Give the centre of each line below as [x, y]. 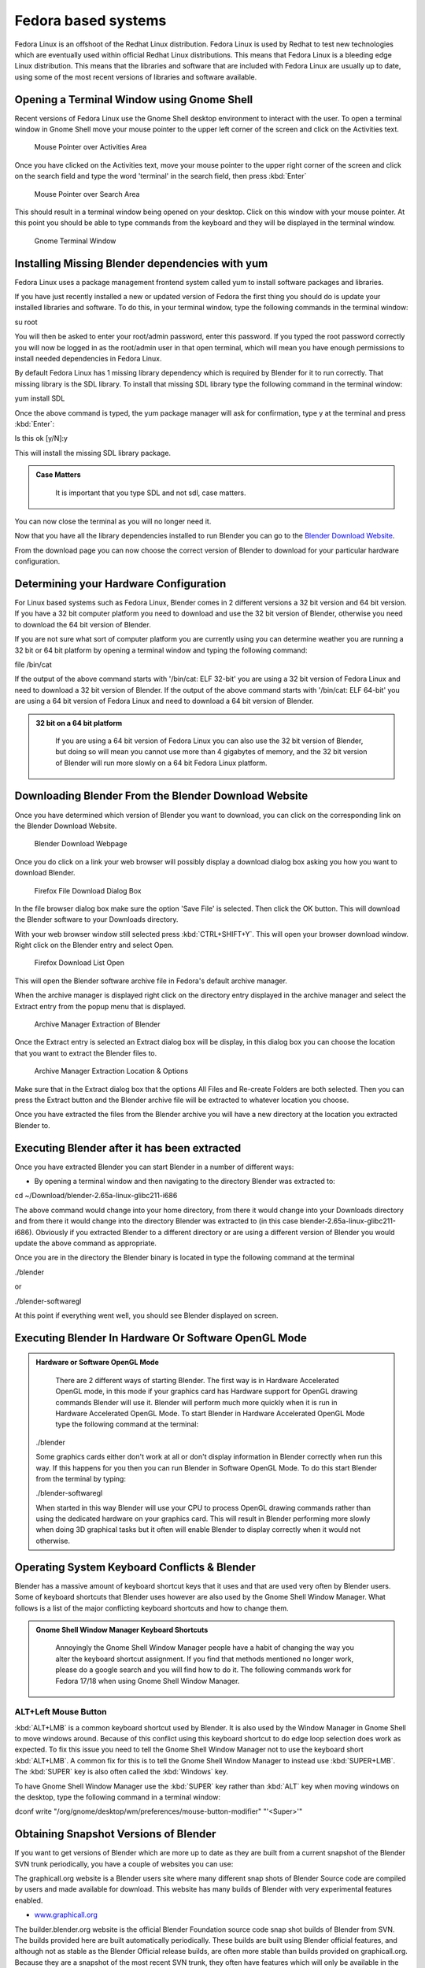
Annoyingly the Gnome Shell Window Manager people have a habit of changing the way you [205, 1648]
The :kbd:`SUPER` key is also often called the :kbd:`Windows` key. [121, 1772]
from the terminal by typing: [81, 1478]
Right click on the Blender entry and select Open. [94, 945]
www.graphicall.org [66, 1915]
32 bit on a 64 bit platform [79, 723]
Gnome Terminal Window [75, 241]
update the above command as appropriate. [86, 1243]
